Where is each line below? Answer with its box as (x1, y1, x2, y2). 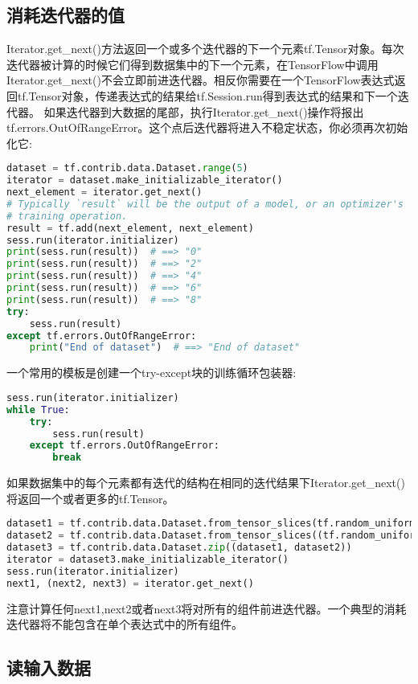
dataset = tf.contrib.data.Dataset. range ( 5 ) (6, 162, 248, 174)
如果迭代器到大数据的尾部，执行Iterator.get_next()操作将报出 (43, 103, 364, 120)
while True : (6, 403, 70, 416)
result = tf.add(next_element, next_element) (6, 222, 254, 234)
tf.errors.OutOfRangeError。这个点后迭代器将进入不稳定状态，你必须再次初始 (6, 119, 408, 136)
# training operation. (6, 210, 128, 222)
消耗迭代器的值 (6, 2, 125, 27)
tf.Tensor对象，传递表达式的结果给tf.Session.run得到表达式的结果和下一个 (17, 87, 398, 104)
